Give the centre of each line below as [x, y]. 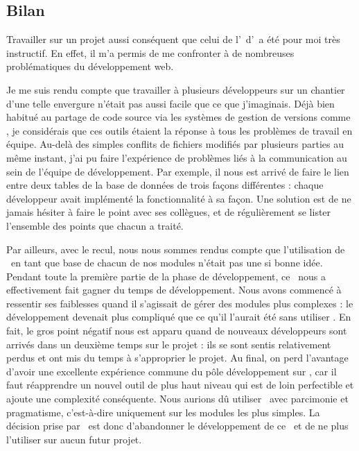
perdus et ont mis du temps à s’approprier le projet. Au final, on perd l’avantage [177, 358]
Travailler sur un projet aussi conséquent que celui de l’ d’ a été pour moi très [173, 39]
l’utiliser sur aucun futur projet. [74, 439]
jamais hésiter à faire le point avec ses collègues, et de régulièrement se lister [169, 212]
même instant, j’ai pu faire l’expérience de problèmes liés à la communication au [177, 157]
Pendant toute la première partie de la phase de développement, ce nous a [166, 276]
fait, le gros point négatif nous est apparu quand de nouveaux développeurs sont [177, 331]
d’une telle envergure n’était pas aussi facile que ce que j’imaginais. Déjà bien [170, 103]
